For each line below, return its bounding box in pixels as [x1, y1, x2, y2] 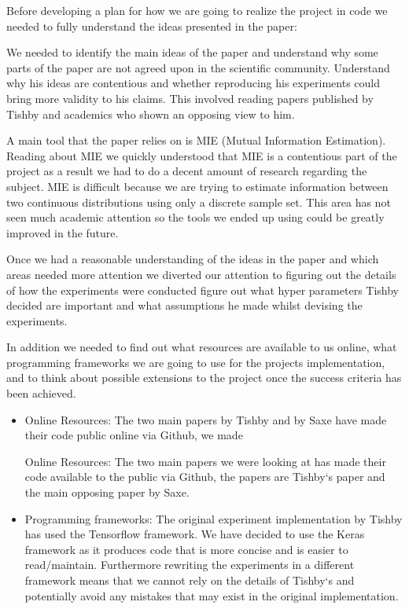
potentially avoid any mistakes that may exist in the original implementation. [24, 587, 399, 603]
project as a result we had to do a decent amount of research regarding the [6, 163, 367, 179]
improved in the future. [6, 224, 119, 240]
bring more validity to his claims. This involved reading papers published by [6, 90, 374, 106]
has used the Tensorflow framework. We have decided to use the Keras [24, 526, 365, 542]
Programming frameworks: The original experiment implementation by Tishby [24, 510, 403, 526]
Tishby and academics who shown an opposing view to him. [6, 105, 295, 122]
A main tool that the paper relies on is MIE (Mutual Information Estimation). [6, 132, 386, 149]
